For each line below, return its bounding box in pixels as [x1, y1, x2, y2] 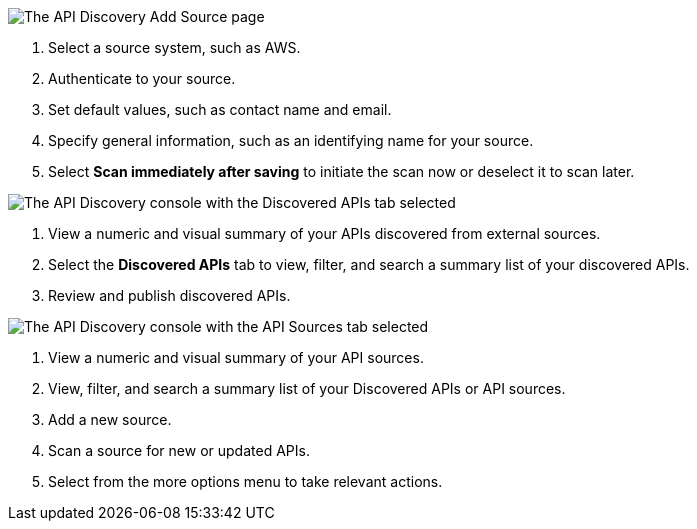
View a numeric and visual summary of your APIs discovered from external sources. [48, 225, 601, 242]
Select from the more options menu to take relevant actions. [48, 473, 443, 490]
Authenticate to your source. [48, 70, 236, 87]
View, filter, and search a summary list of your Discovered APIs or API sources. [48, 380, 566, 397]
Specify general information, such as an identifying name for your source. [48, 132, 534, 149]
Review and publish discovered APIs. [48, 287, 291, 304]
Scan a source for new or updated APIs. [48, 442, 310, 459]
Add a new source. [48, 411, 172, 428]
